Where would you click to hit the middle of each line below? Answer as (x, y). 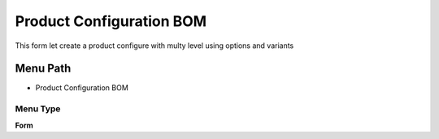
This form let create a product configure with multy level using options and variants (154, 46)
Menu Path (43, 69)
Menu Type (38, 109)
